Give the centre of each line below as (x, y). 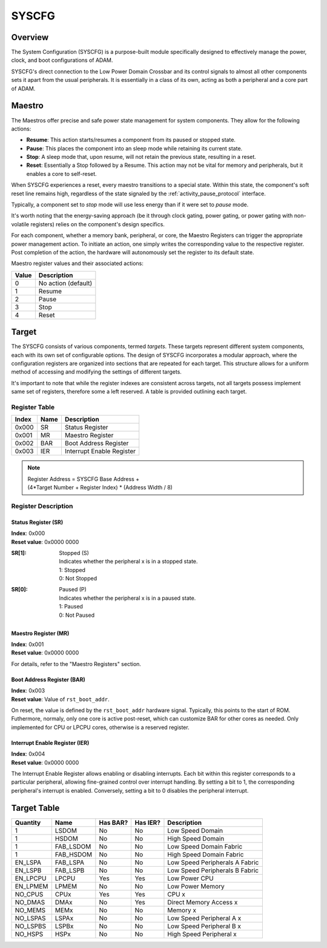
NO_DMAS (30, 902)
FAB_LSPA (70, 862)
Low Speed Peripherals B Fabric (213, 870)
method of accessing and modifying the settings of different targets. (96, 372)
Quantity (28, 822)
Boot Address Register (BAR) (48, 679)
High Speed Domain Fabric (206, 854)
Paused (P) (73, 590)
